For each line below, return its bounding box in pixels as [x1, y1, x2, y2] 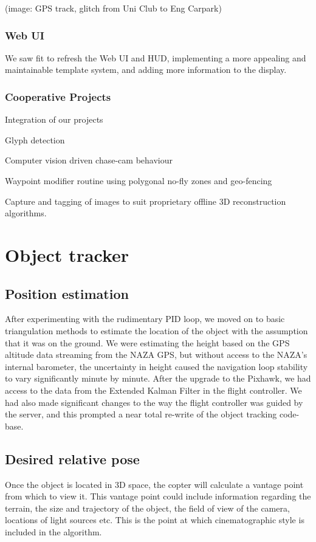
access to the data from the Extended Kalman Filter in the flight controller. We [5, 383, 302, 396]
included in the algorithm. [5, 525, 102, 538]
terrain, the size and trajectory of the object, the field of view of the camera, [5, 501, 290, 514]
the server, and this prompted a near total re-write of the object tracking [5, 408, 277, 420]
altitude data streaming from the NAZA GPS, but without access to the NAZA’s [5, 348, 307, 361]
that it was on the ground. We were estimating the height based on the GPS [5, 336, 290, 349]
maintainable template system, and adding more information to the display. [5, 63, 287, 76]
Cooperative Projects [5, 89, 111, 104]
